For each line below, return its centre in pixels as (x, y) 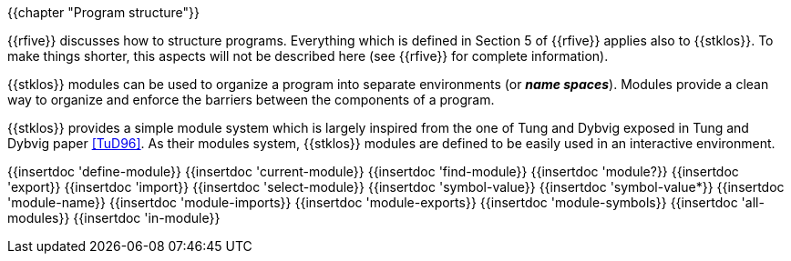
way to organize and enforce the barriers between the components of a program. (251, 100)
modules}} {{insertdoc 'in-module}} (114, 218)
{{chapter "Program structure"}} (103, 12)
